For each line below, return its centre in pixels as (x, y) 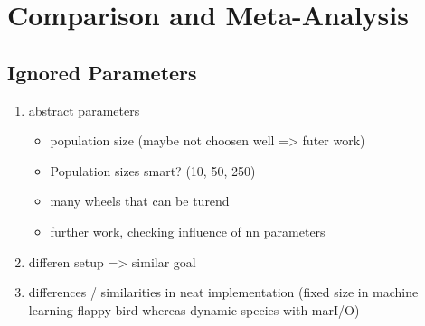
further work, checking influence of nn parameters (188, 231)
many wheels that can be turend (140, 201)
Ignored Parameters (102, 72)
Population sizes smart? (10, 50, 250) (153, 170)
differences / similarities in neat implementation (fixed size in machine (223, 292)
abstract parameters (84, 110)
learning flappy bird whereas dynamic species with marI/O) (194, 309)
